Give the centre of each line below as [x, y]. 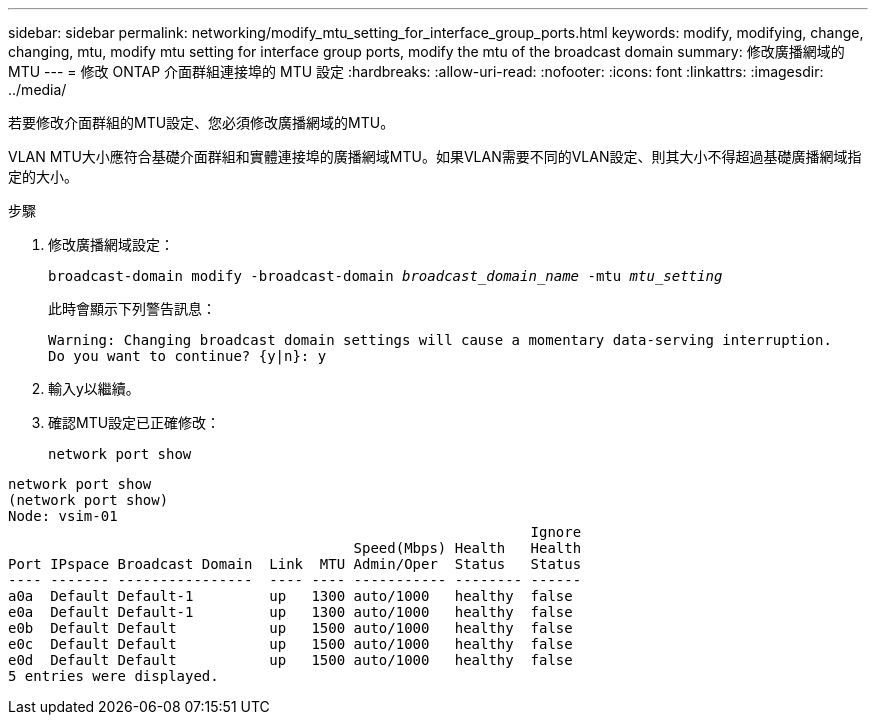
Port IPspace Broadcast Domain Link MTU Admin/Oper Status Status [295, 564]
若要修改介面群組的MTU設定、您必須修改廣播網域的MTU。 [201, 122]
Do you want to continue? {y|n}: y [187, 356]
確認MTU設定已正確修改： [134, 422]
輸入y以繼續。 [94, 388]
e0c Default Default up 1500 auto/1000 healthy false [290, 644]
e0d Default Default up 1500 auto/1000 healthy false [290, 660]
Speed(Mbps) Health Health [467, 548]
